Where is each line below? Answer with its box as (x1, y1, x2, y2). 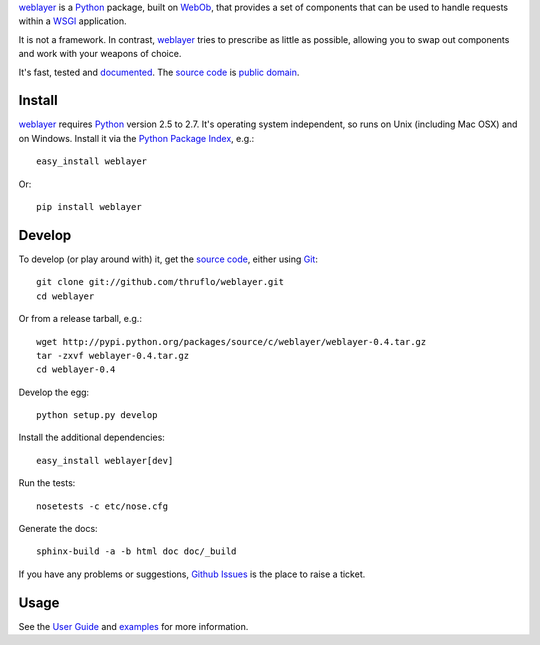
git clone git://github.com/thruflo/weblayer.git (36, 276, 285, 288)
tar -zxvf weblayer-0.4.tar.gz (36, 350, 190, 361)
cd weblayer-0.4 (36, 364, 116, 375)
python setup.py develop (36, 410, 158, 421)
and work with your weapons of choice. (18, 48, 182, 60)
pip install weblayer (36, 201, 142, 213)
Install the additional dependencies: (18, 431, 165, 444)
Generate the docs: (18, 523, 99, 535)
